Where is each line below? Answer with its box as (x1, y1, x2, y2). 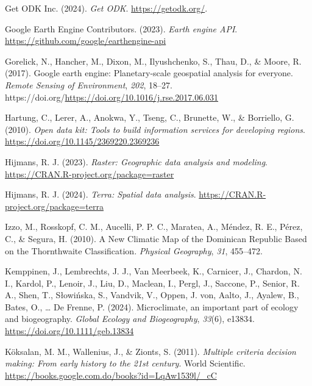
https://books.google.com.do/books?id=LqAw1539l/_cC (5, 368, 217, 381)
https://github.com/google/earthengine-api (5, 34, 166, 47)
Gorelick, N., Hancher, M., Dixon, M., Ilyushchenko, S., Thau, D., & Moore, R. (5, 54, 302, 67)
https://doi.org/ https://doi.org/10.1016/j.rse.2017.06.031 (5, 90, 219, 103)
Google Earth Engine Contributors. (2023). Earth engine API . (5, 22, 238, 35)
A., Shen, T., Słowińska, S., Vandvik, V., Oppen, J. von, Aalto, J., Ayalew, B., (5, 288, 299, 301)
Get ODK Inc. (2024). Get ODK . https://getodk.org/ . (5, 2, 208, 14)
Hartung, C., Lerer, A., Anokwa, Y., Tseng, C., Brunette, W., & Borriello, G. (5, 111, 294, 124)
